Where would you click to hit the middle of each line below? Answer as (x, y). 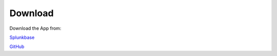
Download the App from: (35, 28)
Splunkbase (22, 37)
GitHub (17, 47)
